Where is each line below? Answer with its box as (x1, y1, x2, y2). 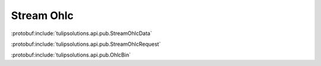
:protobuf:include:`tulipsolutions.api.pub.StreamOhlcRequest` (11, 40, 161, 48)
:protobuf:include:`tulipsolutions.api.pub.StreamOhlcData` (11, 30, 152, 37)
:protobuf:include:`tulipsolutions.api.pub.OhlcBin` (11, 51, 131, 59)
